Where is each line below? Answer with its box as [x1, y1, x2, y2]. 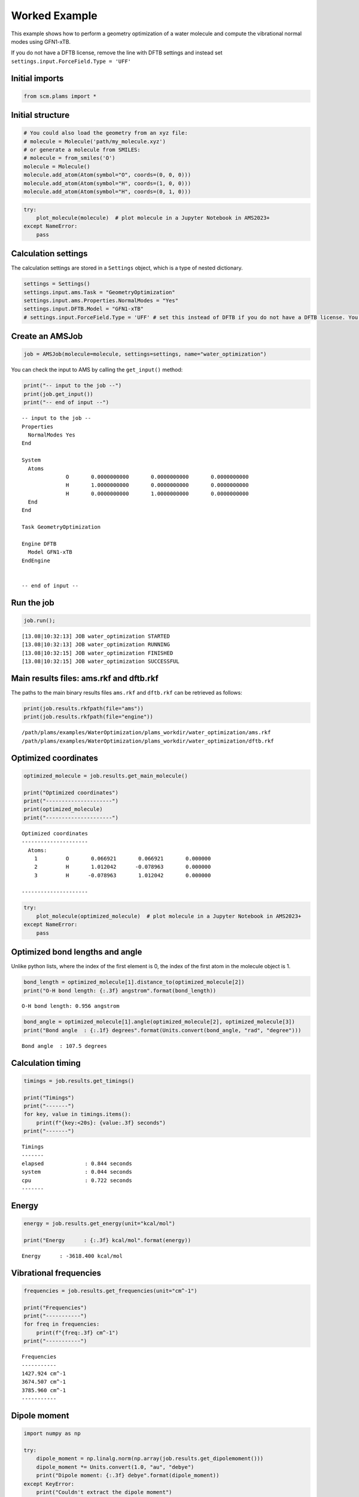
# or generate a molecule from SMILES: [23, 147, 141, 153]
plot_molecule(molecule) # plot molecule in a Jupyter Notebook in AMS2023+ [36, 214, 270, 222]
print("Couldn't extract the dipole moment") [36, 1489, 172, 1495]
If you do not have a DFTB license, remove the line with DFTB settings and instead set [11, 49, 223, 56]
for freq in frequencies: [23, 1321, 100, 1328]
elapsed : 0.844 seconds [22, 1160, 133, 1167]
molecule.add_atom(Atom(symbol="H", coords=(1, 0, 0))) [23, 180, 191, 187]
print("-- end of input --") [23, 399, 109, 406]
